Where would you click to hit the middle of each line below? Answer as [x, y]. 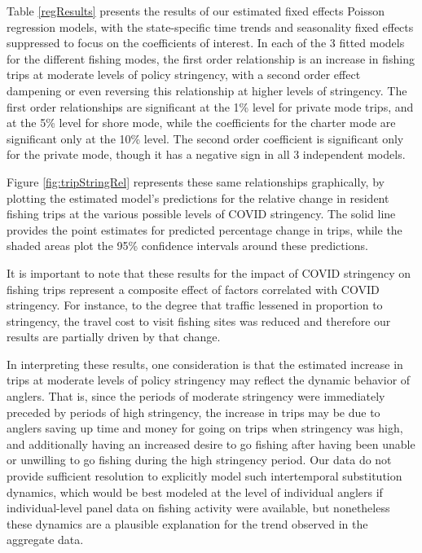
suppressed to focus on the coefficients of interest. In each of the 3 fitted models [206, 43]
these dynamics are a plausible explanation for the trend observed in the [187, 523]
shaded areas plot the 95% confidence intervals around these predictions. [187, 246]
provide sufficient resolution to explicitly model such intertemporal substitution [204, 476]
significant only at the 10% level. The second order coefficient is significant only [205, 138]
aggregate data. [45, 540]
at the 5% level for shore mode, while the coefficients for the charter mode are [201, 123]
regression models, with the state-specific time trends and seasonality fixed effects [210, 26]
